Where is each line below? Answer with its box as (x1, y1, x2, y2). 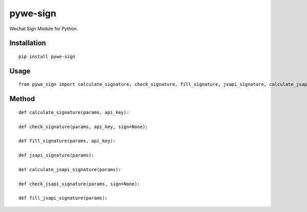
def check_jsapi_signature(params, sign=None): (18, 181, 140, 186)
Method (9, 95, 35, 103)
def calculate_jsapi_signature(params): (18, 167, 121, 172)
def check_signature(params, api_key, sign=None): (18, 124, 148, 130)
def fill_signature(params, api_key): (18, 138, 116, 144)
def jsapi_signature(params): (18, 152, 95, 158)
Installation (9, 39, 46, 48)
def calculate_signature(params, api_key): (18, 109, 129, 115)
